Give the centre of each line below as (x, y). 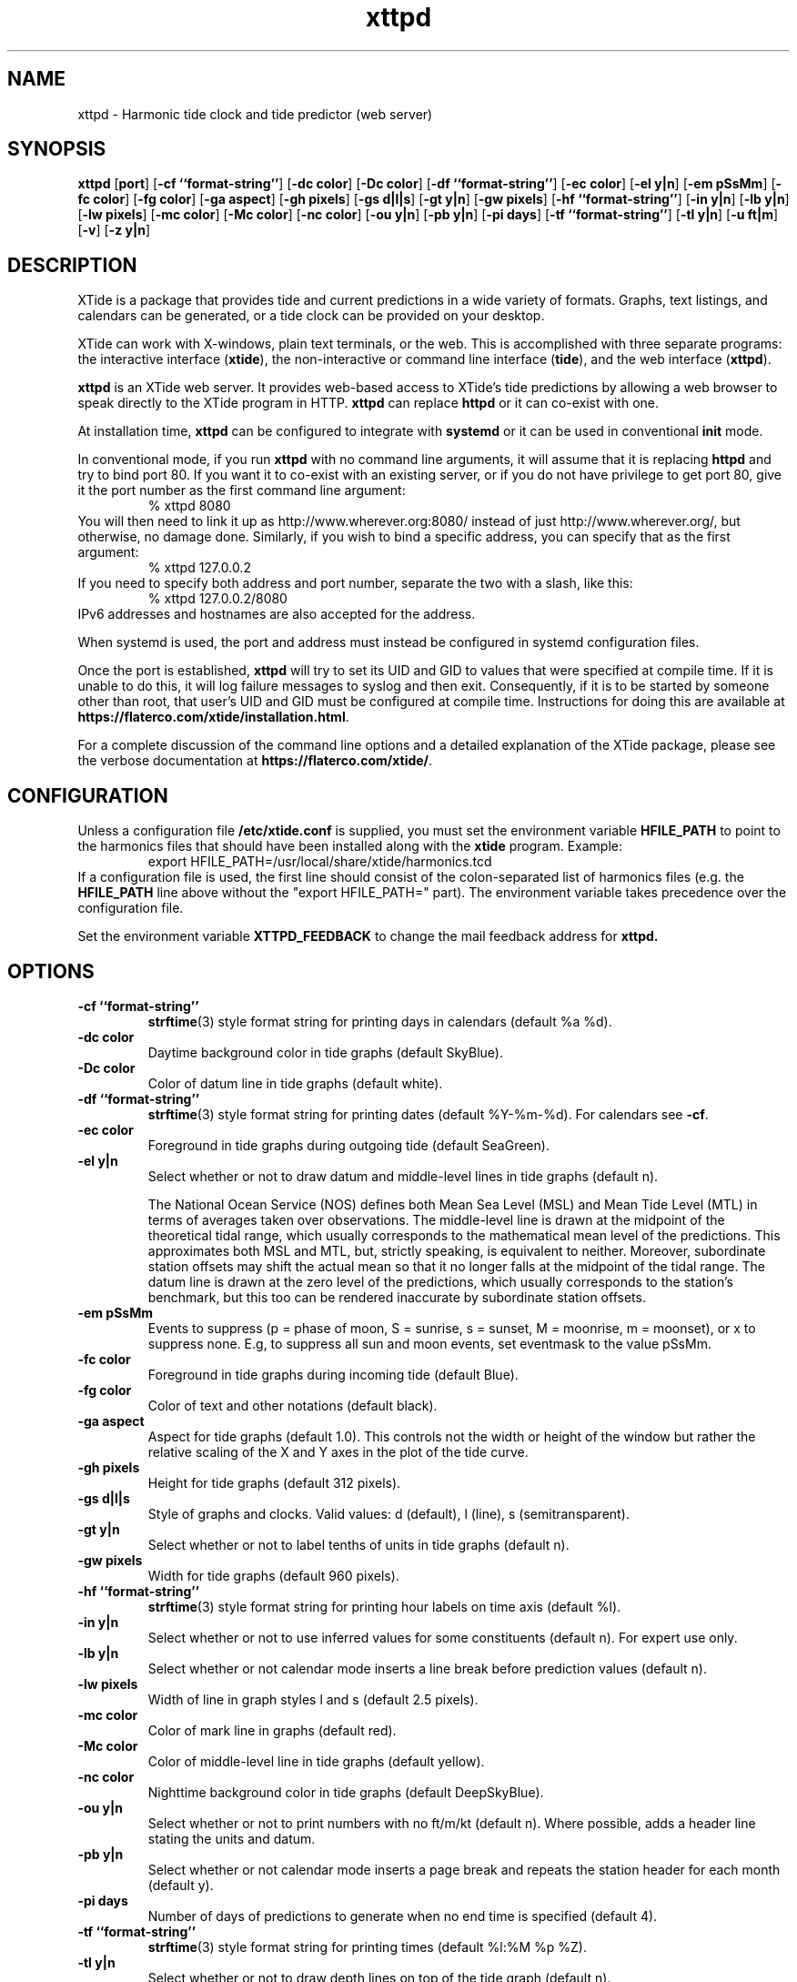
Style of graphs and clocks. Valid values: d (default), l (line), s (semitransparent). (388, 1513)
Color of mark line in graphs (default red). (272, 1730)
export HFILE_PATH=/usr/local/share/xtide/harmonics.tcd (320, 862)
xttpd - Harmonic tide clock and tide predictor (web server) (255, 114)
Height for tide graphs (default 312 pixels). (274, 1482)
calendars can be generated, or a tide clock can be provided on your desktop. (311, 316)
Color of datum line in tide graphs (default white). (295, 1083)
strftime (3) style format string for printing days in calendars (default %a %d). (380, 1021)
